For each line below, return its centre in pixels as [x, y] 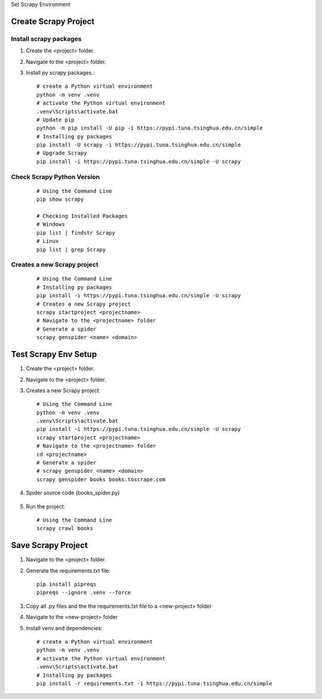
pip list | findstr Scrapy [76, 233]
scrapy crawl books [65, 529]
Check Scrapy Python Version [55, 177]
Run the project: [46, 506]
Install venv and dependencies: [64, 628]
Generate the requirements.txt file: [68, 571]
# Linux [48, 241]
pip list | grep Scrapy [71, 250]
